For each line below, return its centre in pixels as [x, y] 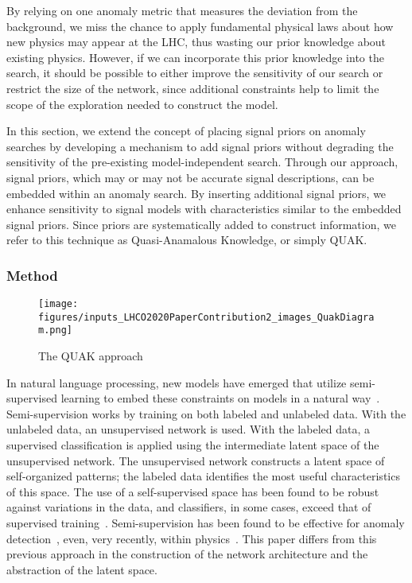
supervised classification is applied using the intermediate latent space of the [193, 445]
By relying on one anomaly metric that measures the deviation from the [182, 10]
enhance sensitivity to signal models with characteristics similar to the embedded [204, 209]
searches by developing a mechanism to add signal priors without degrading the [200, 146]
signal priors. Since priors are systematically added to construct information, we [201, 224]
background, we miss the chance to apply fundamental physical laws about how [200, 26]
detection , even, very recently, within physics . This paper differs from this [192, 538]
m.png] [55, 330]
